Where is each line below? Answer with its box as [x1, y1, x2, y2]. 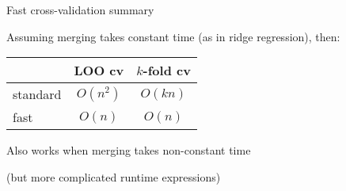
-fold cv [143, 61, 191, 80]
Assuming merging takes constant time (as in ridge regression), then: [6, 28, 340, 44]
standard [13, 85, 62, 104]
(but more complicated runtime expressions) [6, 168, 221, 185]
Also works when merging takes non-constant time [6, 142, 251, 159]
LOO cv [74, 61, 124, 80]
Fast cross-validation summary [6, 2, 154, 17]
